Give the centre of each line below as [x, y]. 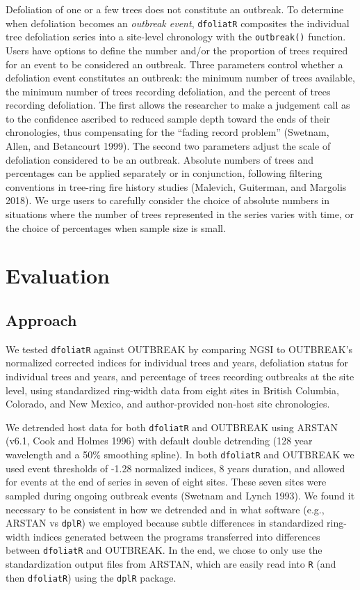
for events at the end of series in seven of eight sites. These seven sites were [166, 482]
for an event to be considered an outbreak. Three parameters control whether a [174, 64]
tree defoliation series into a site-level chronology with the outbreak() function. [176, 37]
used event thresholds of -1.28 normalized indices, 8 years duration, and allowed [175, 468]
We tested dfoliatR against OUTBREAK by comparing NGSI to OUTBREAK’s [179, 349]
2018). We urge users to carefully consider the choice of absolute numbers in [168, 200]
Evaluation [58, 275]
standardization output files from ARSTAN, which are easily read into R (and [171, 564]
